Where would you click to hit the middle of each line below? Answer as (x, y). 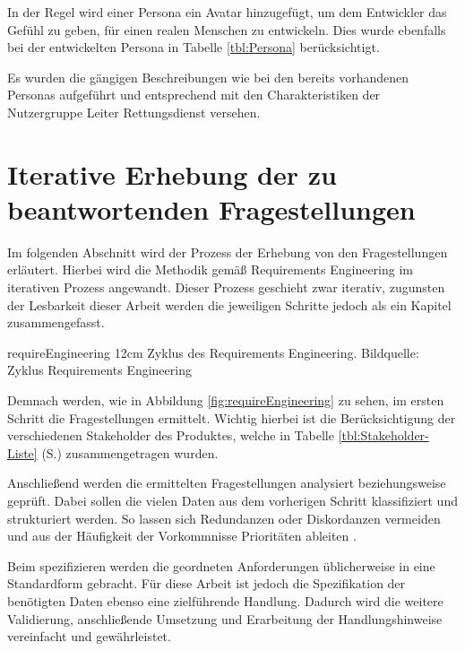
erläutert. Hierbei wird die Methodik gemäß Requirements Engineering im (211, 269)
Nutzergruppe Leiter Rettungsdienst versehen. (134, 112)
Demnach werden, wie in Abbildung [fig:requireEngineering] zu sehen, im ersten (226, 400)
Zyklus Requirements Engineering (99, 370)
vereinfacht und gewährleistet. (89, 636)
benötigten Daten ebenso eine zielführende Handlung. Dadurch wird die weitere (225, 600)
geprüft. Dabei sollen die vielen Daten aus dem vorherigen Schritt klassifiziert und (232, 500)
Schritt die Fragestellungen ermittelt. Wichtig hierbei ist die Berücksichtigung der (232, 417)
